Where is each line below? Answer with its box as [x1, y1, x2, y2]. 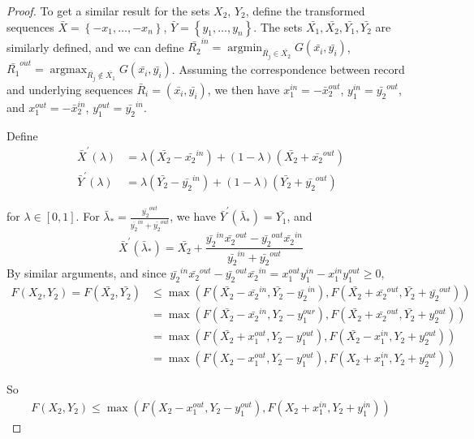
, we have [170, 208, 217, 225]
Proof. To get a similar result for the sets [6, 2, 210, 19]
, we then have [207, 80, 280, 97]
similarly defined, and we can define [6, 38, 184, 55]
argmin [227, 42, 263, 54]
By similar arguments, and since [6, 265, 166, 282]
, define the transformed [245, 2, 365, 19]
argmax [50, 64, 88, 76]
